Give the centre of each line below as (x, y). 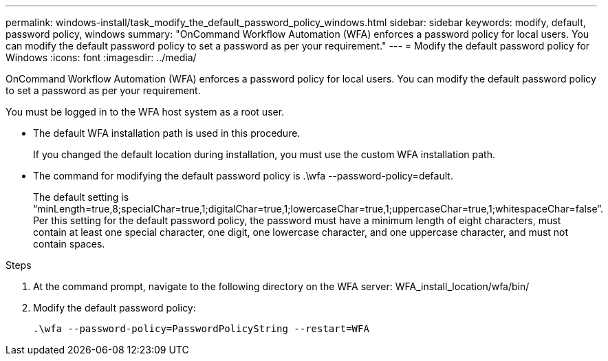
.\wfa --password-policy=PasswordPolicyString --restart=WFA (201, 329)
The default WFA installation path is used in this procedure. (167, 133)
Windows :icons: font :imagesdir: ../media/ (101, 57)
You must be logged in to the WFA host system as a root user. (145, 112)
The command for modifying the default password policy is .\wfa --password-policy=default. (243, 176)
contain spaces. (69, 244)
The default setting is (81, 197)
